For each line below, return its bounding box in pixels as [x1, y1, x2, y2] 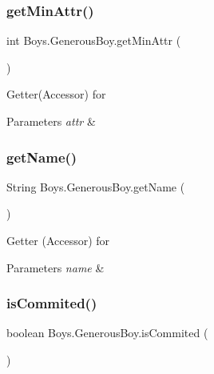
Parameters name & [6, 259, 105, 275]
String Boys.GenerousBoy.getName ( [6, 178, 185, 195]
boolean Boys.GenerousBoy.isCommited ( [6, 324, 208, 341]
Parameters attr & [6, 113, 96, 129]
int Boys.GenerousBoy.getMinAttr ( [6, 32, 181, 49]
